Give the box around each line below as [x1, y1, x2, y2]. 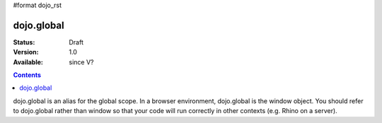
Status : [13, 37, 35, 46]
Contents [13, 71, 42, 79]
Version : [13, 48, 39, 57]
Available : [13, 57, 44, 66]
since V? [69, 57, 94, 66]
